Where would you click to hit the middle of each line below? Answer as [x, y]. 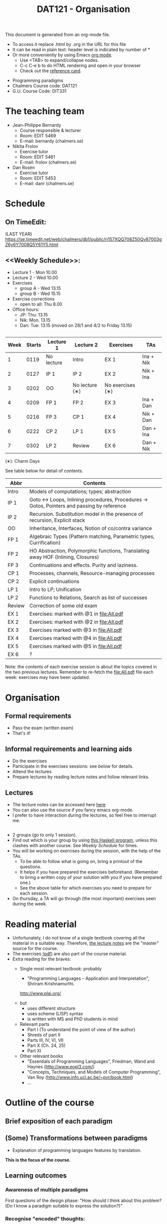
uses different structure [51, 1008]
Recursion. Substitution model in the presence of [86, 514]
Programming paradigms [38, 80]
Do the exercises [30, 761]
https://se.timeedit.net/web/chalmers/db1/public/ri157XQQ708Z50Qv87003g [83, 239]
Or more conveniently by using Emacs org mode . [62, 55]
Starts [34, 345]
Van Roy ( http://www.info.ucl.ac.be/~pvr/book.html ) [80, 1077]
